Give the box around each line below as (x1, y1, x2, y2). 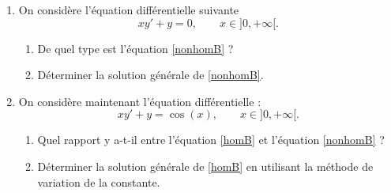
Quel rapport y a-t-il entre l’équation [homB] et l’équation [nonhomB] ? (37, 131, 385, 148)
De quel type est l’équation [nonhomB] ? (37, 40, 234, 56)
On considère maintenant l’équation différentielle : (18, 93, 261, 109)
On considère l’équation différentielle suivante (18, 2, 239, 17)
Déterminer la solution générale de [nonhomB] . (37, 66, 264, 83)
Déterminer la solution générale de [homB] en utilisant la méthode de (37, 157, 374, 174)
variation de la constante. (37, 173, 160, 190)
